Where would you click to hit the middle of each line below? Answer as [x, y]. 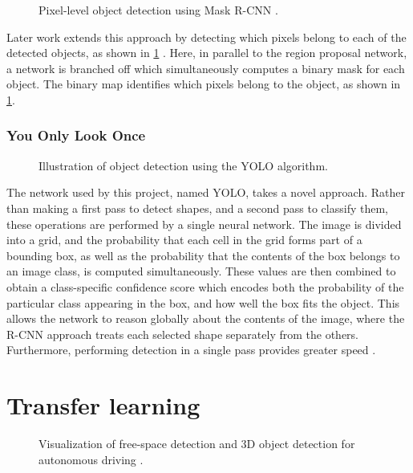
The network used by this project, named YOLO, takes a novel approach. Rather [206, 192]
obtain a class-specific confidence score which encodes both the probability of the [205, 286]
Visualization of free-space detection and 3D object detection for [197, 444]
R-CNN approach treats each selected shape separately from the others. [182, 334]
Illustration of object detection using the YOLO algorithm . [183, 165]
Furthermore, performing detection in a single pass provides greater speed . [191, 350]
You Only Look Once [76, 135]
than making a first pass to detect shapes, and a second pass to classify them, [197, 208]
